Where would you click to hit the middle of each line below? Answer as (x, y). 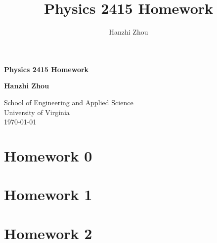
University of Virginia (37, 112)
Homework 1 (48, 194)
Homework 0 (48, 155)
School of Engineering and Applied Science (69, 102)
